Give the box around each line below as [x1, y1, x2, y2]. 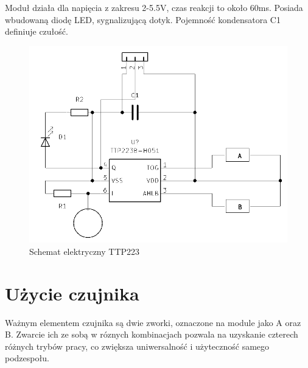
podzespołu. [5, 352, 49, 364]
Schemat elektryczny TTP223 [29, 245, 140, 257]
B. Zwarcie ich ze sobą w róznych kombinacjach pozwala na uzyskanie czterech [5, 328, 298, 341]
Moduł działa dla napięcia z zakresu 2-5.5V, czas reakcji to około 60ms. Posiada [5, 1, 303, 13]
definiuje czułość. [5, 25, 68, 38]
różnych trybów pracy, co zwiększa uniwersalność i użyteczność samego [5, 339, 270, 352]
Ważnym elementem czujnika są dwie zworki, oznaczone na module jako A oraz [5, 316, 301, 328]
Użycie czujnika [5, 280, 139, 305]
